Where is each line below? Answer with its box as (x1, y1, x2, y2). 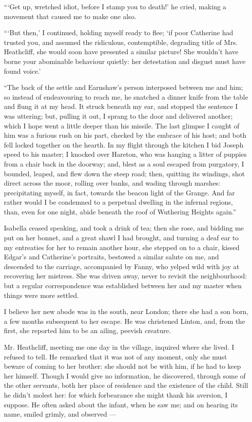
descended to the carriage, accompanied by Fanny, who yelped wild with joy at (4, 261, 239, 271)
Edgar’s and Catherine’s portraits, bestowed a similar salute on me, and (4, 252, 219, 262)
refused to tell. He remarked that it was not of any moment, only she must (4, 351, 227, 361)
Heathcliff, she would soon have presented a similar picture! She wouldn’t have (4, 46, 239, 57)
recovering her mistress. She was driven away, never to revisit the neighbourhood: (4, 271, 247, 281)
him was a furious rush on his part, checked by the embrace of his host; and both (4, 130, 247, 140)
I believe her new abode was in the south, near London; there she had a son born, (4, 306, 249, 316)
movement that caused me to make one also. (4, 11, 136, 21)
